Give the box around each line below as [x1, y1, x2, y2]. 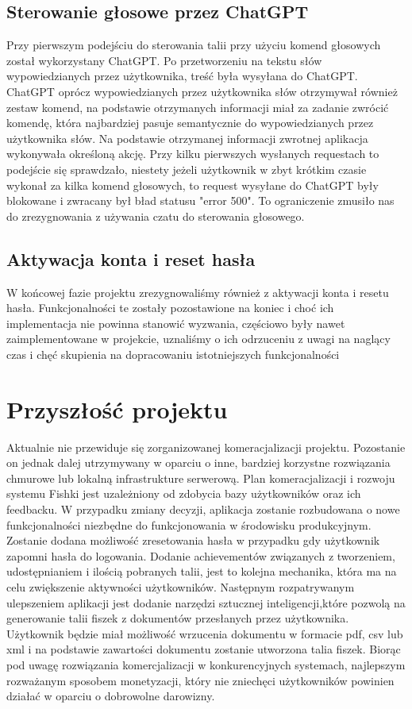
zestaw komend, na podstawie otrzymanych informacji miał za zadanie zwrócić [6, 98, 389, 115]
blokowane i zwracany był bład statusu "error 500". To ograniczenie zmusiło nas [6, 192, 395, 209]
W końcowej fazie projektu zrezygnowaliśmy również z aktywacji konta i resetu [6, 283, 389, 300]
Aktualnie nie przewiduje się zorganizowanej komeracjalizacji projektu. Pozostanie [6, 438, 406, 455]
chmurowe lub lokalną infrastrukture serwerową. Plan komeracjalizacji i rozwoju [6, 469, 395, 486]
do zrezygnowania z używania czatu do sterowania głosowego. [6, 207, 305, 224]
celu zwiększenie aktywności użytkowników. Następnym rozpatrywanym [6, 578, 355, 595]
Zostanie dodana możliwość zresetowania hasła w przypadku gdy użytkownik [6, 532, 380, 549]
